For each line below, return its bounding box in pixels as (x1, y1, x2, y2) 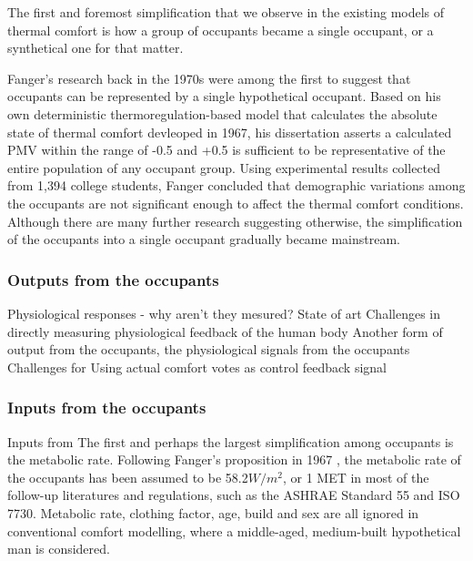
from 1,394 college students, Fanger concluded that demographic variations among (7, 176, 466, 195)
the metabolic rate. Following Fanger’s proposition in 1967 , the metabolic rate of (7, 450, 461, 469)
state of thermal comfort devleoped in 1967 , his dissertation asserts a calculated (7, 122, 452, 141)
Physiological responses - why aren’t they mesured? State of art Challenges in (7, 303, 441, 322)
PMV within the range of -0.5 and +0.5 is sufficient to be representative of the (7, 140, 446, 159)
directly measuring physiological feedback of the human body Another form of (7, 321, 443, 341)
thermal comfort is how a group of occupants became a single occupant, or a (7, 20, 434, 39)
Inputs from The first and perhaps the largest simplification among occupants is (7, 432, 454, 451)
